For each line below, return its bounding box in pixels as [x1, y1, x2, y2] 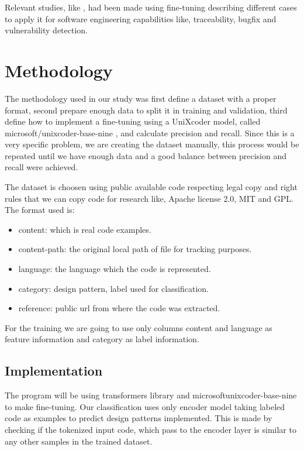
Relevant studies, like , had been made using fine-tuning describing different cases [5, 1, 297, 13]
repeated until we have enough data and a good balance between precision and [5, 149, 286, 161]
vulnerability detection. [5, 24, 88, 36]
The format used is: [5, 204, 75, 216]
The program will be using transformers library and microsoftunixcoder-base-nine [5, 389, 297, 401]
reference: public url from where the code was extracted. [18, 302, 220, 314]
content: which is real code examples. [18, 223, 151, 235]
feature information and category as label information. [5, 333, 199, 345]
